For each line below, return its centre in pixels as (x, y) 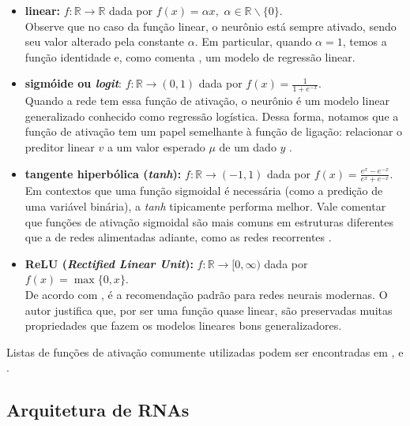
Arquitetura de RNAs (98, 410)
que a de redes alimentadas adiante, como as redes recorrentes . (178, 237)
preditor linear (60, 146)
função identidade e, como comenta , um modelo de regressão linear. (190, 56)
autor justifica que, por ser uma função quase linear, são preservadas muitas (209, 310)
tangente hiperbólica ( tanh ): (103, 173)
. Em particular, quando (253, 41)
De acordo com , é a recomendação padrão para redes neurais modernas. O (206, 294)
